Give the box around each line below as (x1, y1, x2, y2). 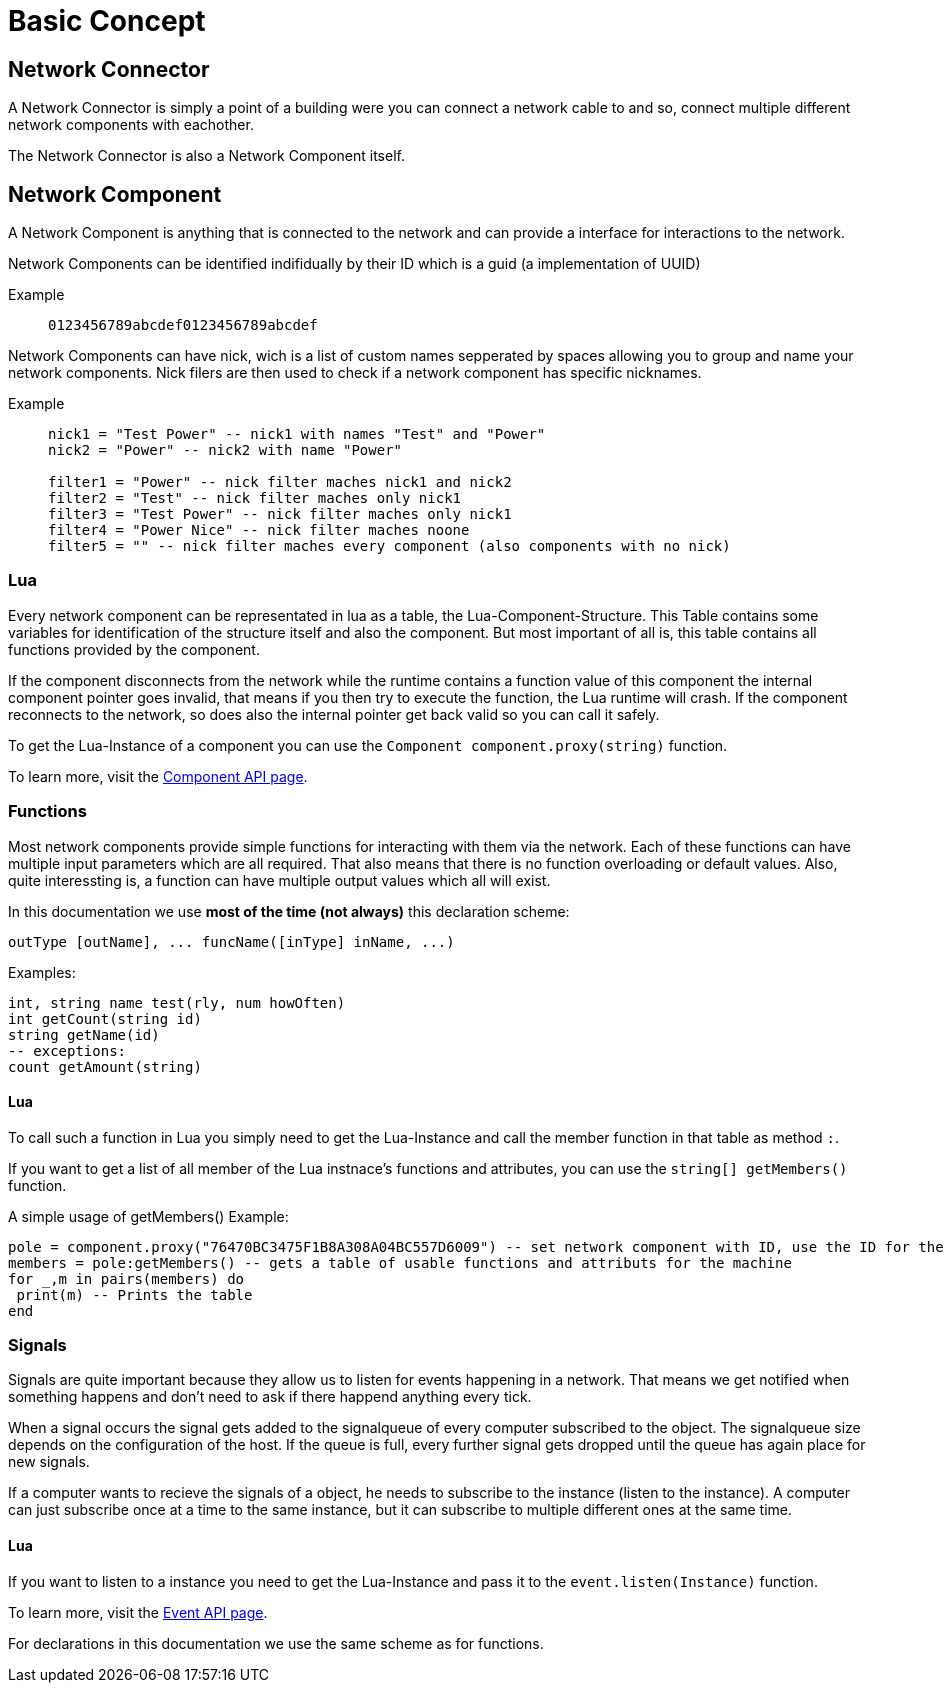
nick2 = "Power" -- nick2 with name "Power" (48, 442, 403, 459)
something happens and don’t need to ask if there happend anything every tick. (8, 1388, 532, 1406)
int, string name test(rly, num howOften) (8, 994, 346, 1011)
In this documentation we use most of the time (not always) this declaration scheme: (8, 902, 570, 920)
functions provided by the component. (8, 640, 260, 658)
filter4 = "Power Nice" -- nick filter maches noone (48, 522, 470, 539)
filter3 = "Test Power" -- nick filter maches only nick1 (48, 506, 512, 523)
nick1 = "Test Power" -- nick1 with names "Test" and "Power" (48, 426, 546, 443)
